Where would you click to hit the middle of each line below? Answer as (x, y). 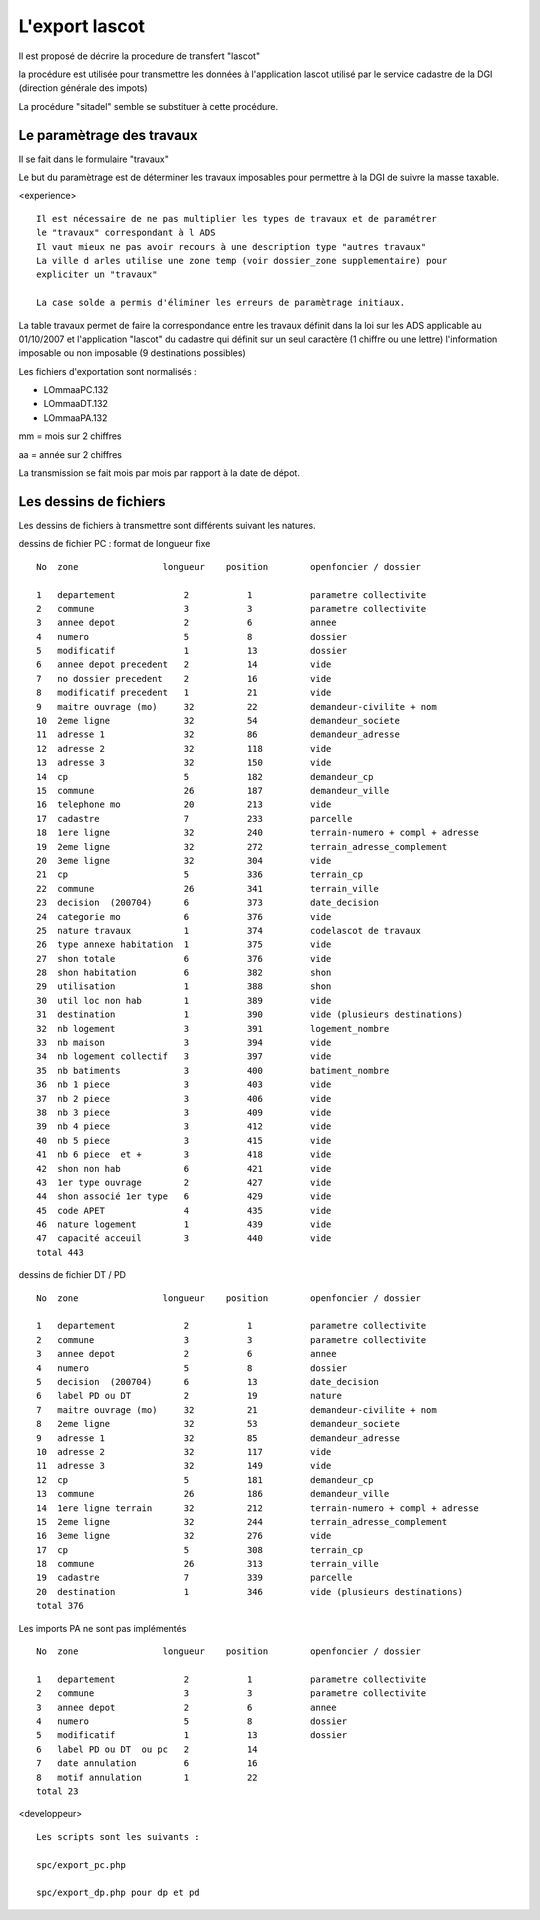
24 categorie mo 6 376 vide (184, 916)
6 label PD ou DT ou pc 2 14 (147, 1749)
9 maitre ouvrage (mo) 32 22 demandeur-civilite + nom (236, 706)
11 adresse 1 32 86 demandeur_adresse (218, 734)
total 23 (57, 1791)
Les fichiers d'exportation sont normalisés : (107, 371)
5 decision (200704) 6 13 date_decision (207, 1381)
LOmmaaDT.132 (76, 404)
